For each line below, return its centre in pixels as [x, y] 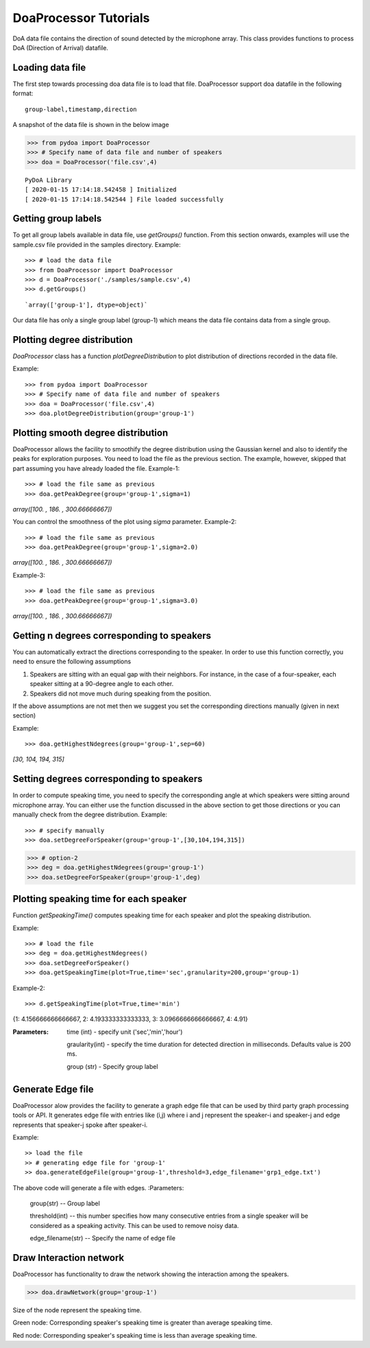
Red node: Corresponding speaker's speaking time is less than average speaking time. [135, 1335]
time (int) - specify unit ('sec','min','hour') [125, 1032]
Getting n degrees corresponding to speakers [112, 636]
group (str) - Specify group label [112, 1066]
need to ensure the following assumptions [72, 661]
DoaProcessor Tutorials [81, 18]
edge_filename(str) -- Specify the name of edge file [103, 1238]
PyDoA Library [48, 180]
